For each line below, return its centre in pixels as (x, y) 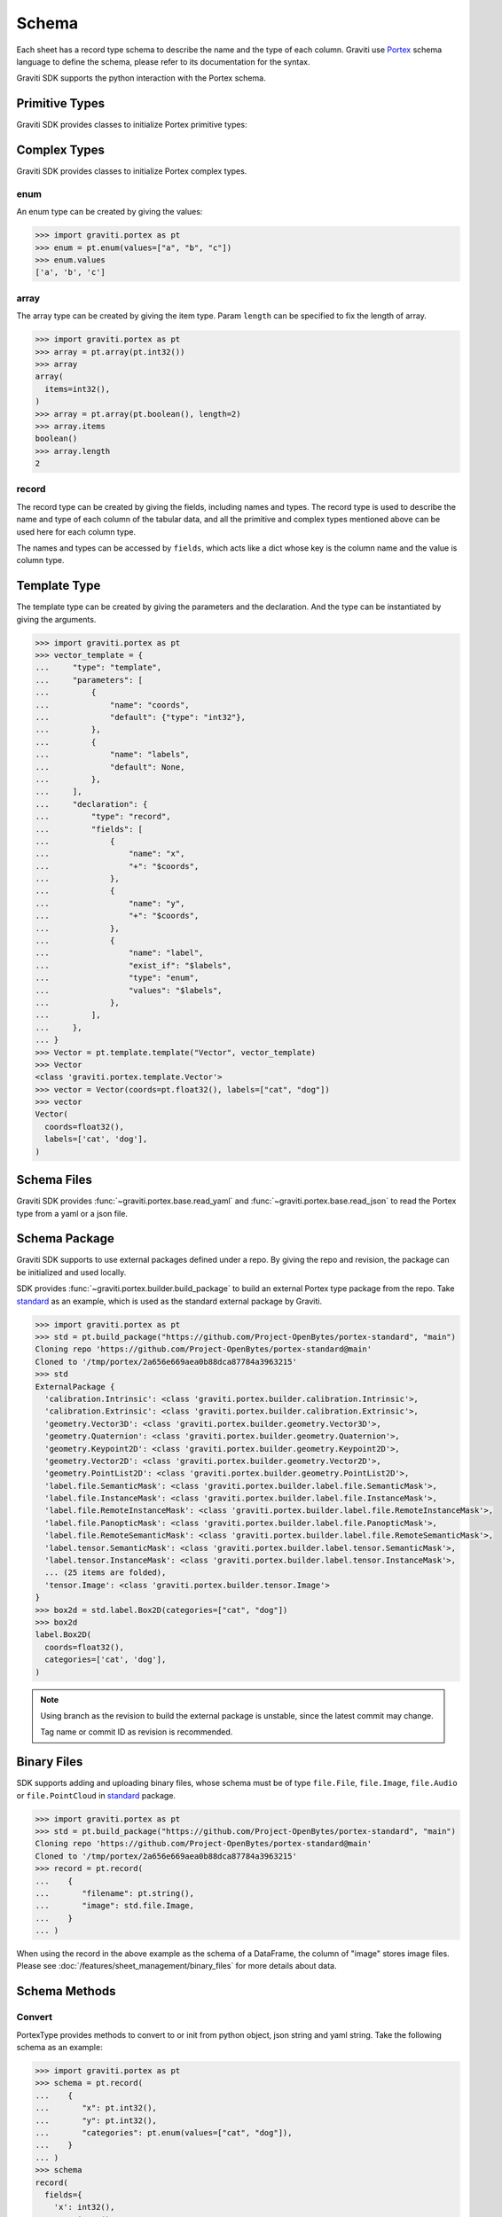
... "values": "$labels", (129, 990)
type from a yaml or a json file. (72, 1213)
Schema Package (66, 1238)
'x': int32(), (84, 2207)
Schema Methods (66, 1991)
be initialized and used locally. (71, 1272)
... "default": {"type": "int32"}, (140, 717)
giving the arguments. (56, 619)
